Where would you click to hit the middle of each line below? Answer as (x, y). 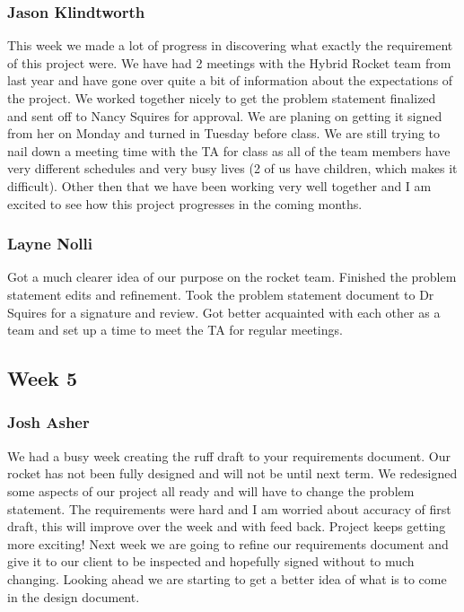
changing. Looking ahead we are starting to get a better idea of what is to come (227, 578)
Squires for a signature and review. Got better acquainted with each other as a (224, 312)
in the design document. (74, 596)
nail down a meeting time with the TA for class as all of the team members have (229, 150)
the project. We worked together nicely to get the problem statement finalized (222, 98)
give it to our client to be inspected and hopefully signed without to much (211, 561)
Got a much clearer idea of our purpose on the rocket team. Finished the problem (232, 277)
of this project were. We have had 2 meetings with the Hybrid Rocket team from (229, 62)
